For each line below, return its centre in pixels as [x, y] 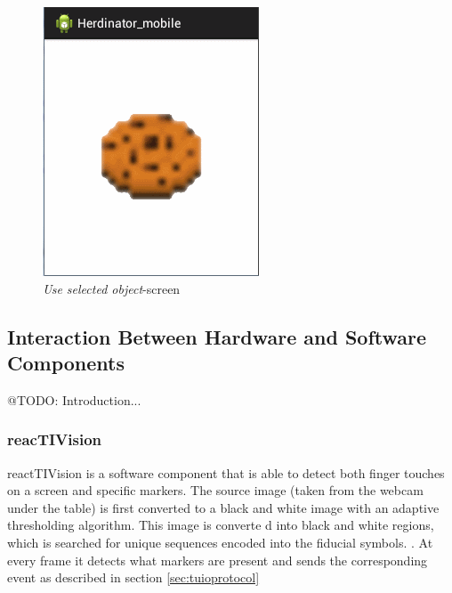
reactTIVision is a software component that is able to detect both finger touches [226, 472]
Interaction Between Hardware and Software [217, 336]
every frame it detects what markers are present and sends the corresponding [218, 560]
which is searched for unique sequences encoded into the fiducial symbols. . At [220, 542]
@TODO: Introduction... [74, 399]
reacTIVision [55, 439]
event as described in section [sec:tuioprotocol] [133, 577]
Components [66, 362]
